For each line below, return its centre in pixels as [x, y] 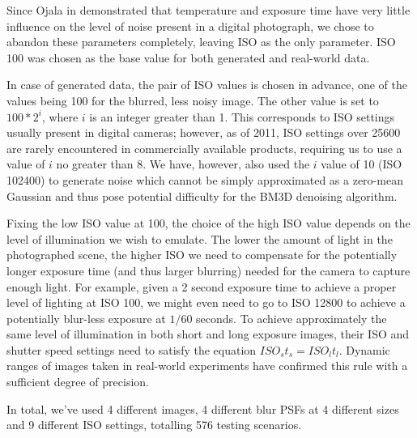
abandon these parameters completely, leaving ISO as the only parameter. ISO [201, 42]
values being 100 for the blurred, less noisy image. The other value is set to [193, 100]
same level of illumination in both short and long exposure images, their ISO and [208, 334]
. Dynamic [364, 349]
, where [60, 116]
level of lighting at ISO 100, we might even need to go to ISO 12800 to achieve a [206, 302]
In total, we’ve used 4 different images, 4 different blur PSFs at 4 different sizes [203, 408]
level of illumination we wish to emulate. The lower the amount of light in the [200, 238]
